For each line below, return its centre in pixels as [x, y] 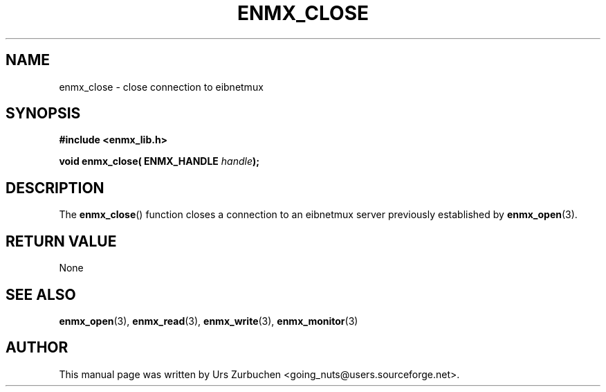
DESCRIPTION [55, 188]
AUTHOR [37, 348]
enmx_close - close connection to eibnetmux [161, 87]
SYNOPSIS [43, 114]
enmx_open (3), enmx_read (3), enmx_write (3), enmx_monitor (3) [209, 321]
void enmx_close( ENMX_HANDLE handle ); [159, 161]
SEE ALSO [41, 294]
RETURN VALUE [61, 241]
